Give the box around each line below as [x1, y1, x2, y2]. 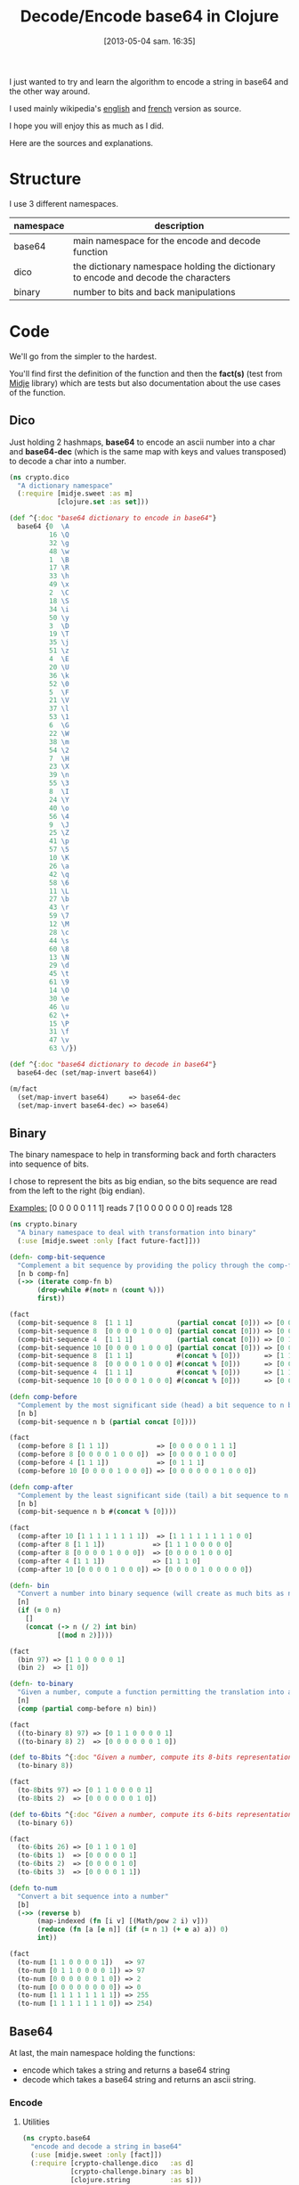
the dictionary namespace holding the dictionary [72, 260, 276, 273]
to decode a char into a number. [9, 455, 126, 466]
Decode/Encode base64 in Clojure [20, 6, 279, 27]
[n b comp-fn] [17, 1269, 69, 1278]
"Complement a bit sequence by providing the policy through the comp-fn [17, 1261, 296, 1270]
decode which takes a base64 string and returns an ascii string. [21, 2075, 256, 2084]
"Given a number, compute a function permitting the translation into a [17, 1688, 293, 1697]
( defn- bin [9, 1581, 50, 1590]
